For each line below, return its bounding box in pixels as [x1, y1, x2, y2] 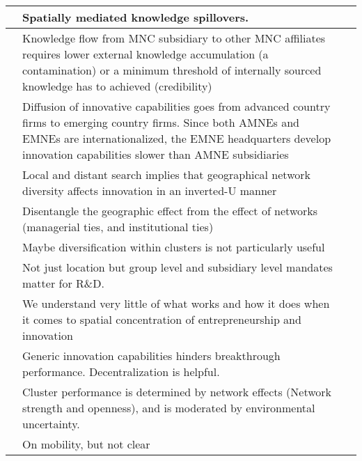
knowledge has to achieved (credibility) [22, 78, 212, 94]
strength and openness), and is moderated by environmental [22, 400, 315, 416]
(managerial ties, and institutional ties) [22, 219, 214, 235]
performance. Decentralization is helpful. [22, 364, 220, 380]
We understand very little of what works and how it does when [22, 295, 330, 311]
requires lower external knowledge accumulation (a [22, 46, 269, 62]
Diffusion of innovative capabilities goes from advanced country [22, 98, 331, 114]
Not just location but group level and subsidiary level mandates [22, 259, 333, 275]
